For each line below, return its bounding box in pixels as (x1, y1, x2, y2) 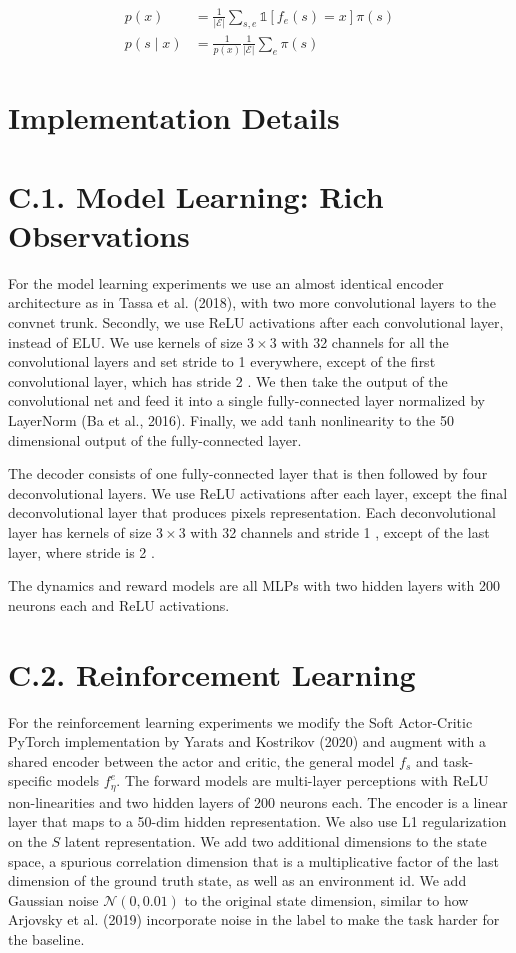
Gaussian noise (8, 889, 99, 910)
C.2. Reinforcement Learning (8, 653, 416, 694)
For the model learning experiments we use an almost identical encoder (8, 272, 444, 293)
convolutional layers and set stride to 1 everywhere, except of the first (8, 351, 436, 372)
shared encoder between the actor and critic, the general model (8, 750, 395, 771)
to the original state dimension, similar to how (184, 889, 469, 910)
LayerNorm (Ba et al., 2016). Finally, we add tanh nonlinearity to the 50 (8, 410, 454, 431)
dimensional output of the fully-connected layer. (8, 429, 302, 450)
